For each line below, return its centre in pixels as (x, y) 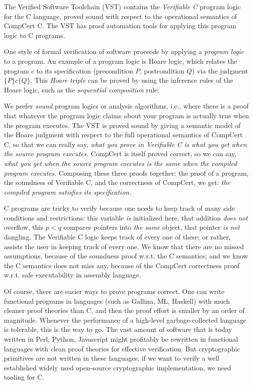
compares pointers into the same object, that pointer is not (152, 227)
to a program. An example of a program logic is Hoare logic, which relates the (121, 61)
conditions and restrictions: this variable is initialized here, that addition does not (126, 217)
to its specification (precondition (85, 70)
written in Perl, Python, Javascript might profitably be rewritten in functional (121, 339)
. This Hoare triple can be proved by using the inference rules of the (132, 80)
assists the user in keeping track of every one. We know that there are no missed (124, 246)
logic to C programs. (35, 35)
